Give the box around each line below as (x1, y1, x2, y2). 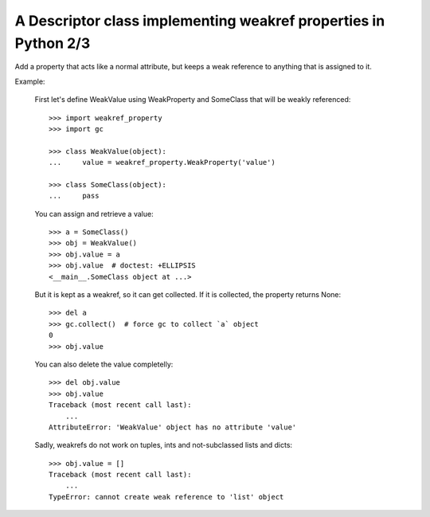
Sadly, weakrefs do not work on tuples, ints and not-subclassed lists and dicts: (34, 441, 293, 450)
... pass (49, 191, 100, 201)
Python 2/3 (14, 34, 91, 52)
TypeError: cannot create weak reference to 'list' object (49, 492, 284, 501)
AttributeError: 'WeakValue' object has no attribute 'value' (49, 422, 297, 432)
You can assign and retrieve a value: (34, 209, 154, 218)
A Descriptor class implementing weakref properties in (14, 12, 385, 29)
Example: (14, 76, 45, 86)
